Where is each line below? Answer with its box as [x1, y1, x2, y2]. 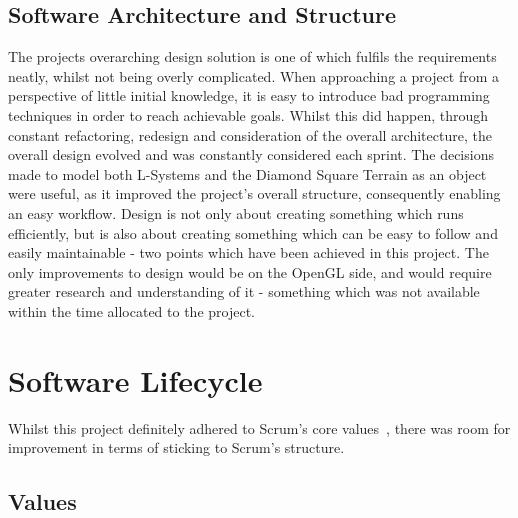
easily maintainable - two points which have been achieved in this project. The [8, 242, 489, 263]
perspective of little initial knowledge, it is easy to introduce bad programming [8, 85, 490, 106]
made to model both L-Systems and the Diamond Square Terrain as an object [8, 163, 487, 184]
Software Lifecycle [8, 359, 263, 400]
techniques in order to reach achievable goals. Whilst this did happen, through [8, 104, 489, 125]
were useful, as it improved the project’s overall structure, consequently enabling [8, 183, 501, 204]
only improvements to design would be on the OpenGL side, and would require [8, 261, 492, 282]
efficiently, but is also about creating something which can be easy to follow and [8, 222, 498, 243]
